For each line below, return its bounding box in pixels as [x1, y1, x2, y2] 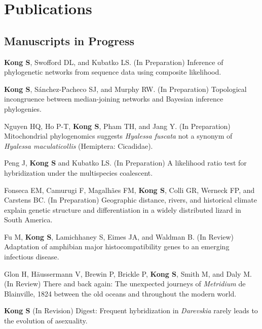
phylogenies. [4, 103, 42, 114]
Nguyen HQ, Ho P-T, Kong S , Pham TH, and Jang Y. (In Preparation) [4, 120, 231, 131]
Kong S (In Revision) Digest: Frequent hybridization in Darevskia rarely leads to [4, 305, 258, 316]
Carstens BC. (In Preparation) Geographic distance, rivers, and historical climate [4, 194, 257, 205]
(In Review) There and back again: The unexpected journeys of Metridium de [4, 278, 246, 289]
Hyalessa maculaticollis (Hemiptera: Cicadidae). [4, 140, 153, 151]
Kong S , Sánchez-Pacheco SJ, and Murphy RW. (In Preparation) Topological [4, 83, 247, 94]
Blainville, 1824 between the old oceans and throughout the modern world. [4, 288, 237, 299]
